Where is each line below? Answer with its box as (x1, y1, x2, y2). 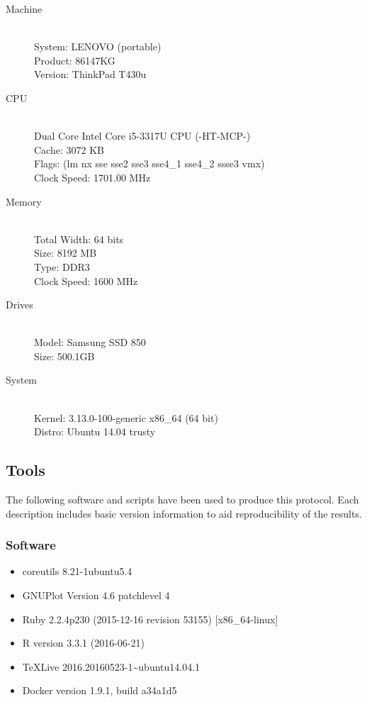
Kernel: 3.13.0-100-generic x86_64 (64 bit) (34, 410, 218, 425)
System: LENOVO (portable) (34, 39, 162, 54)
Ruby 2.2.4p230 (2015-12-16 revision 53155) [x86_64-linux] (22, 611, 278, 626)
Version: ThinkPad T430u (34, 67, 147, 82)
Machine (6, 1, 43, 16)
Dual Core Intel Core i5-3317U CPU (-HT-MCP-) (34, 128, 251, 143)
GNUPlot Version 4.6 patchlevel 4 (22, 588, 170, 603)
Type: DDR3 (34, 259, 90, 274)
